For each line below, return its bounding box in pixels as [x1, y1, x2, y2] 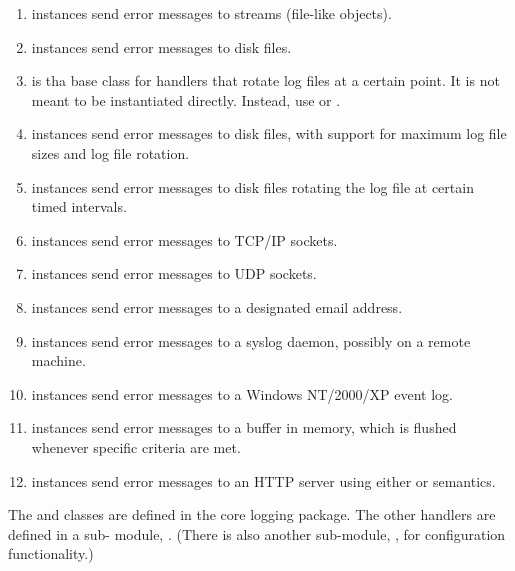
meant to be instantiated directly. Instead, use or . [31, 89, 341, 110]
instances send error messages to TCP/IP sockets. [31, 229, 338, 250]
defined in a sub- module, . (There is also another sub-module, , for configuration [8, 523, 506, 544]
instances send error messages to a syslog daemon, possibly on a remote [31, 330, 471, 351]
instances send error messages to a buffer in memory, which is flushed [31, 417, 457, 438]
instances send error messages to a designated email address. [31, 296, 403, 317]
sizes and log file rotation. [31, 142, 190, 163]
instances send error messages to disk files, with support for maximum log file [31, 123, 507, 144]
